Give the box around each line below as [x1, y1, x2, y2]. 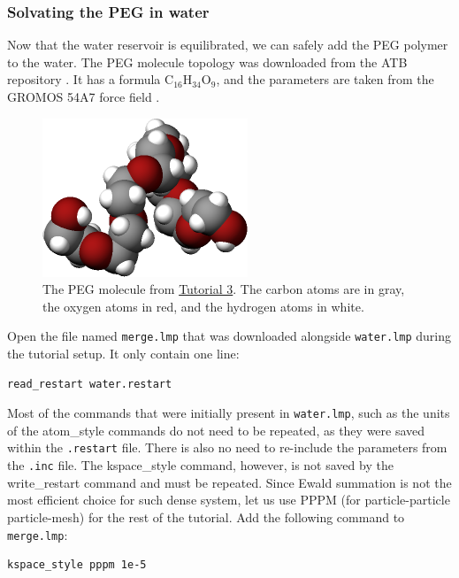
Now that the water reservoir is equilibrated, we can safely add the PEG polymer [7, 35, 448, 54]
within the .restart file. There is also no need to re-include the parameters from [7, 438, 448, 457]
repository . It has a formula [7, 70, 161, 89]
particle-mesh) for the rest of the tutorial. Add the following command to [7, 507, 405, 526]
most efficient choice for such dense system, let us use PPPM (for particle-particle [7, 490, 450, 509]
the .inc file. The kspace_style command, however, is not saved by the [7, 456, 394, 474]
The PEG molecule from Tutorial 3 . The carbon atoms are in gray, [42, 280, 405, 298]
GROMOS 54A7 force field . [7, 88, 160, 105]
